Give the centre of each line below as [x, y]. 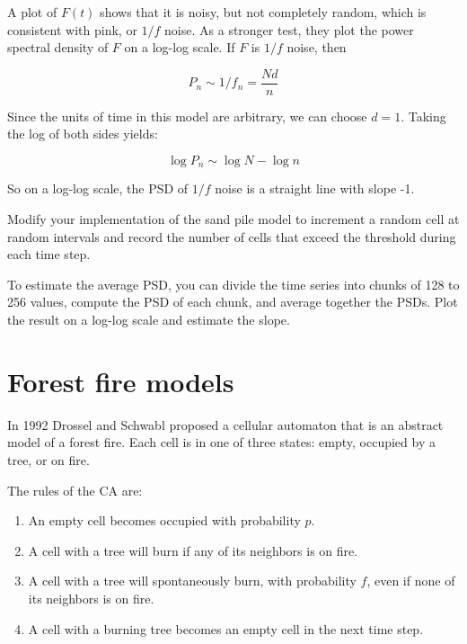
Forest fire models [121, 381]
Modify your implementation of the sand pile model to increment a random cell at [233, 219]
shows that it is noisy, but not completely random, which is [263, 12]
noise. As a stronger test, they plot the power [289, 29]
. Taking [423, 116]
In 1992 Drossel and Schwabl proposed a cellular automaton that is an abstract [225, 424]
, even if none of [411, 581]
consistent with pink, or [72, 29]
